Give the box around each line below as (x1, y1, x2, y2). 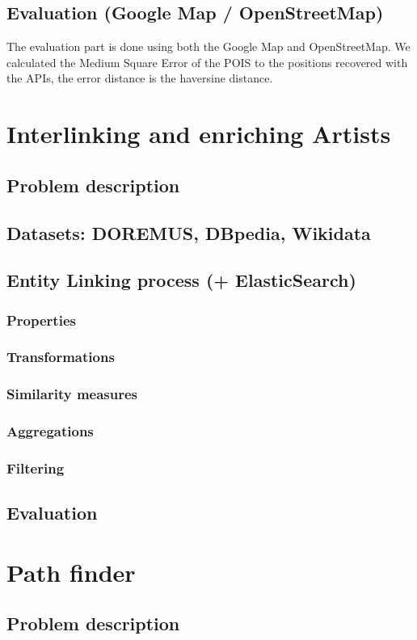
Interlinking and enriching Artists (6, 117, 391, 150)
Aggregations (6, 421, 94, 441)
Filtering (6, 458, 65, 478)
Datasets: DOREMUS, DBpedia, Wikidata (6, 220, 371, 245)
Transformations (6, 347, 115, 367)
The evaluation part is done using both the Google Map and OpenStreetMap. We (6, 38, 411, 55)
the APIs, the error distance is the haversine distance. (6, 69, 273, 86)
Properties (6, 309, 76, 330)
